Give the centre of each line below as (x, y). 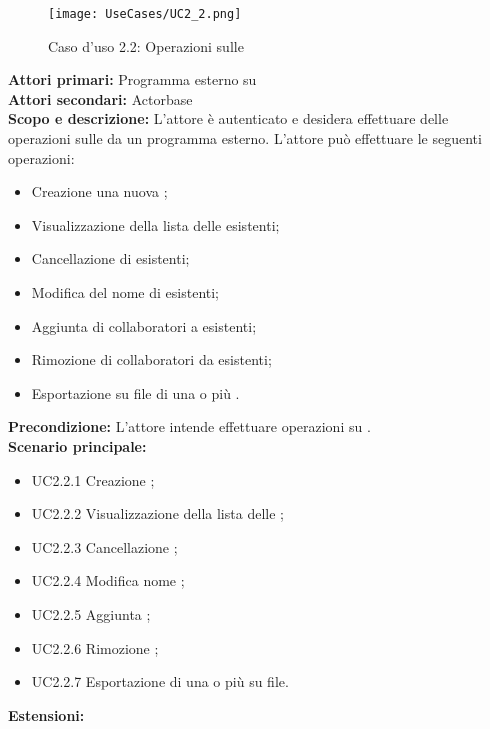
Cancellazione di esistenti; (110, 258)
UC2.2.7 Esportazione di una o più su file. (160, 681)
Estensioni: (46, 714)
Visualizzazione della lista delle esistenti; (155, 224)
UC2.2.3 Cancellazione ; (104, 546)
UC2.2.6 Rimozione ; (95, 647)
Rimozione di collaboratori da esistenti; (151, 359)
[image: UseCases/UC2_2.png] (145, 14)
